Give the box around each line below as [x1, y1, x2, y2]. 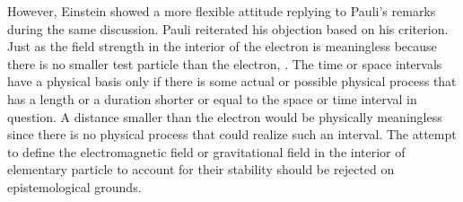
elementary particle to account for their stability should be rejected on [7, 160, 395, 179]
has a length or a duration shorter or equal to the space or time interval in [7, 89, 417, 108]
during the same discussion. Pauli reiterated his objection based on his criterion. [7, 19, 449, 38]
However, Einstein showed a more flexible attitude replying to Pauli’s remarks [7, 2, 436, 20]
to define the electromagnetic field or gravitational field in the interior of [7, 142, 406, 161]
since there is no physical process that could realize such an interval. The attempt [7, 125, 457, 144]
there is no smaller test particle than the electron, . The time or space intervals [7, 54, 442, 73]
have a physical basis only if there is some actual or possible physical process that [7, 72, 457, 91]
